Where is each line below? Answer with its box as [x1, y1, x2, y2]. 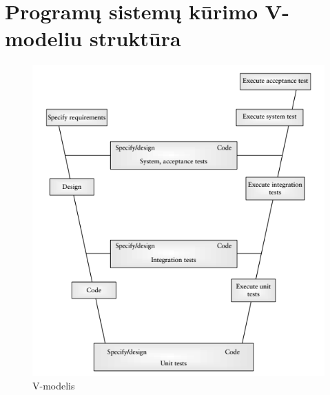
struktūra [89, 24, 181, 52]
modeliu [5, 24, 83, 52]
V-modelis [32, 378, 75, 392]
